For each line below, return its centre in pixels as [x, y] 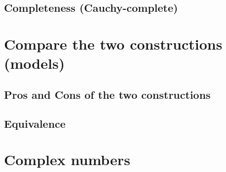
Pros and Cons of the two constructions [107, 94]
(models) [35, 63]
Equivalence [35, 123]
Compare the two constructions [113, 43]
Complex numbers [67, 159]
